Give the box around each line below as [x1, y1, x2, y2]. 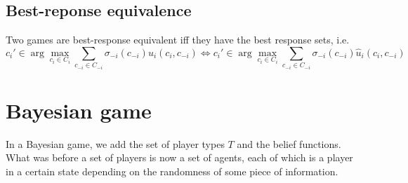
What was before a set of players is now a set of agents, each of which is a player [6, 150, 353, 165]
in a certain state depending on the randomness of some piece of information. [6, 164, 338, 179]
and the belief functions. [237, 136, 341, 151]
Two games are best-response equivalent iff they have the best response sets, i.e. [6, 32, 350, 47]
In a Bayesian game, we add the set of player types [6, 136, 225, 151]
